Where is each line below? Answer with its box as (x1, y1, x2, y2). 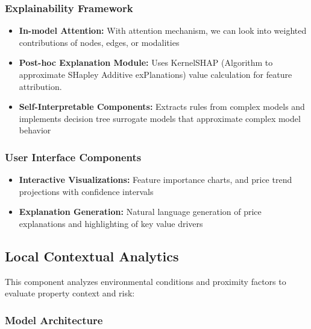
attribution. (19, 80, 62, 92)
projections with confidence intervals (19, 185, 154, 197)
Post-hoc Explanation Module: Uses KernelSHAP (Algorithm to (19, 56, 273, 69)
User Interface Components (5, 149, 142, 164)
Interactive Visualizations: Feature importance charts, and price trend (19, 173, 292, 186)
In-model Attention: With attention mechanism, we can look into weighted (19, 24, 307, 37)
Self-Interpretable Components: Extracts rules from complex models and (19, 100, 305, 113)
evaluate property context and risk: (5, 287, 135, 299)
